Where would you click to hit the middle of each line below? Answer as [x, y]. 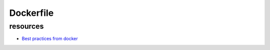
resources [26, 26]
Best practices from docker [50, 39]
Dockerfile [31, 13]
